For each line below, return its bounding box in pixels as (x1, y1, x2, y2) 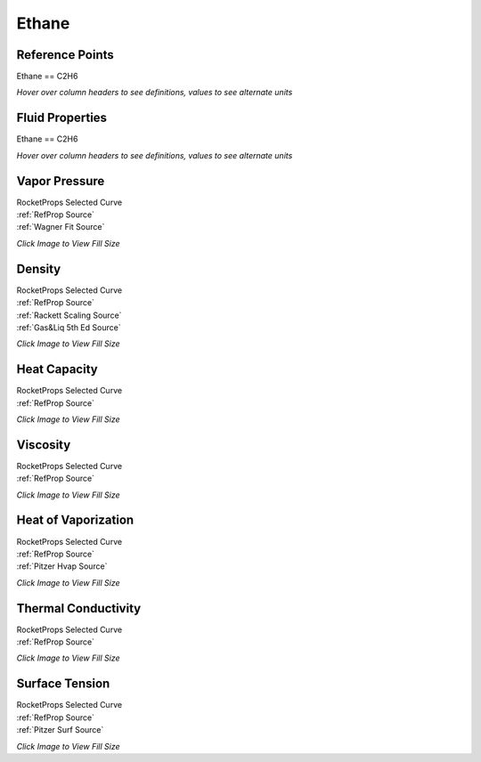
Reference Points (16, 47, 115, 62)
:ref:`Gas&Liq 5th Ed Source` (16, 321, 121, 333)
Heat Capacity (16, 361, 98, 377)
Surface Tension (16, 677, 110, 692)
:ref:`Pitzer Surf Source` (16, 725, 104, 735)
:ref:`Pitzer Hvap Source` (16, 561, 108, 571)
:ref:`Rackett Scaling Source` (16, 310, 122, 320)
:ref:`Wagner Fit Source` (16, 222, 105, 232)
